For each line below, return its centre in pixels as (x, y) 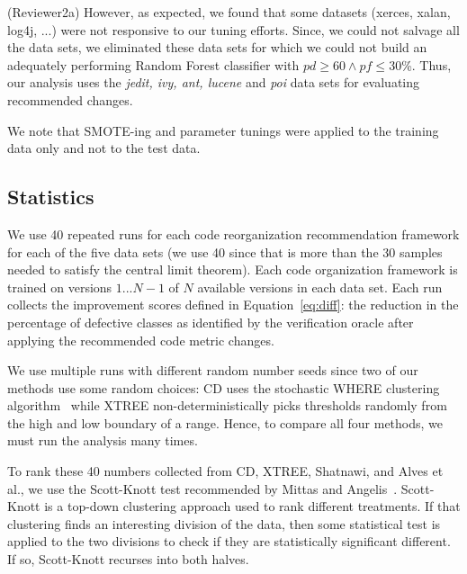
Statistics (51, 197)
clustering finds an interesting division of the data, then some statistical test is (224, 523)
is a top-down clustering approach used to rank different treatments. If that (252, 506)
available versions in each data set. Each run (320, 287)
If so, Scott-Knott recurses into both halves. (128, 559)
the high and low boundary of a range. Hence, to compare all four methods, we (225, 422)
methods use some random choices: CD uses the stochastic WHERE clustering (224, 387)
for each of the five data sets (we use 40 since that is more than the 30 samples (225, 251)
